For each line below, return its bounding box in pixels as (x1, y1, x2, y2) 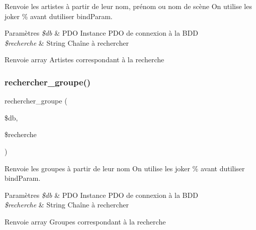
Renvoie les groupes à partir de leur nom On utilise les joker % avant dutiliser (5, 163, 245, 173)
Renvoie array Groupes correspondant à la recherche (5, 216, 166, 226)
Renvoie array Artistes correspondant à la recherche (5, 54, 164, 65)
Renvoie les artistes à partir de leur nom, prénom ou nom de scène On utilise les (5, 1, 252, 11)
